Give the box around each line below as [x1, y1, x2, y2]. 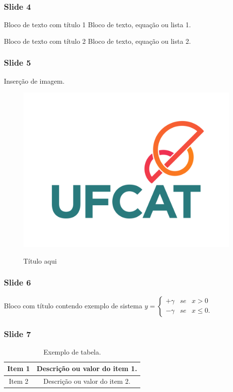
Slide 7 [4, 327, 31, 339]
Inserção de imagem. [4, 75, 65, 86]
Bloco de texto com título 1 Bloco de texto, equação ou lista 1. [4, 19, 191, 30]
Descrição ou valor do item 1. [36, 363, 137, 374]
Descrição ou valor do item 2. [43, 376, 131, 386]
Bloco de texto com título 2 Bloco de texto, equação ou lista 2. [4, 36, 191, 46]
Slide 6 [4, 276, 31, 288]
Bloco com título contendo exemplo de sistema [4, 300, 142, 310]
